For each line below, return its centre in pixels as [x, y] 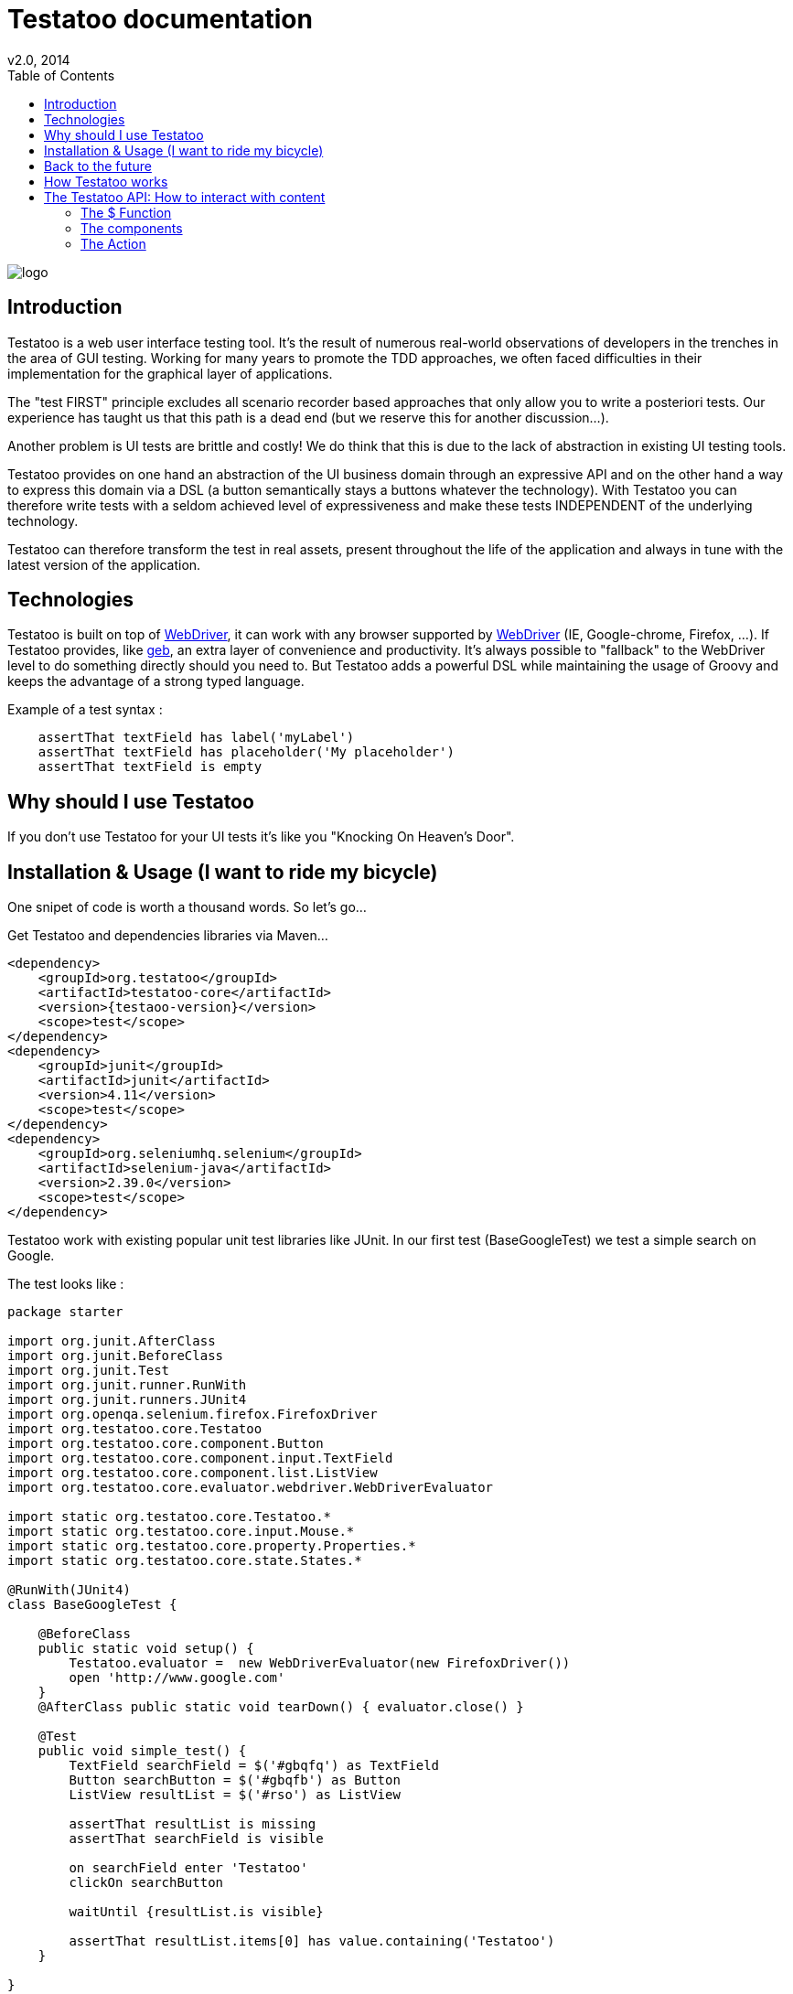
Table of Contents [61, 75]
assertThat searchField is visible [196, 1839]
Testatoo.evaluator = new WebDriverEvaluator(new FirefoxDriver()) [320, 1663]
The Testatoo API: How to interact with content [185, 197]
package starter [65, 1312]
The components [132, 228]
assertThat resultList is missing [193, 1824]
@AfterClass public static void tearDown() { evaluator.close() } [281, 1707]
